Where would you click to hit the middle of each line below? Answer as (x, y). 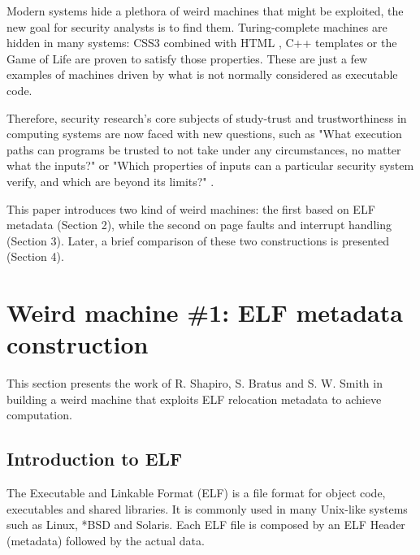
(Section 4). (35, 256)
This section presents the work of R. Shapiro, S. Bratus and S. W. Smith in (195, 383)
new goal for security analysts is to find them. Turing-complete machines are (197, 26)
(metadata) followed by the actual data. (106, 540)
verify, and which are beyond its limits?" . (110, 181)
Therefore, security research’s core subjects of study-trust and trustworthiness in (207, 117)
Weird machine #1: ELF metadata (205, 312)
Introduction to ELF (95, 459)
